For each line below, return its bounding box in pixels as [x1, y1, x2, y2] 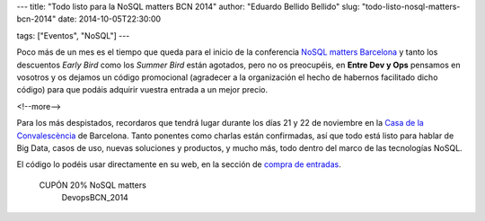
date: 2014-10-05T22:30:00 [57, 13, 162, 24]
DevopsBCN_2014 [61, 192, 129, 203]
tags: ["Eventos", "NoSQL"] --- [16, 30, 130, 40]
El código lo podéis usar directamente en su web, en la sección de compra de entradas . [16, 159, 341, 170]
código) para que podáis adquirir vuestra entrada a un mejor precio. [16, 84, 269, 95]
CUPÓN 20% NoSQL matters [39, 180, 147, 190]
